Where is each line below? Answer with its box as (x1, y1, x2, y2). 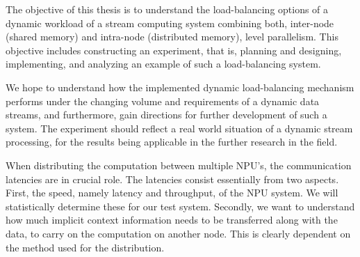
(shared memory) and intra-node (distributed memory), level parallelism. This (6, 29, 338, 44)
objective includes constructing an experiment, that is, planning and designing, (6, 42, 342, 57)
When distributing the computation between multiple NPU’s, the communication (6, 157, 352, 172)
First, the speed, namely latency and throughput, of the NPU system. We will (6, 185, 338, 200)
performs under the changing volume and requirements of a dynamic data (6, 93, 320, 108)
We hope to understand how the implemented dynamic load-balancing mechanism (6, 79, 354, 94)
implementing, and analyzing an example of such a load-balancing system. (6, 56, 321, 71)
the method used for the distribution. (6, 240, 165, 254)
